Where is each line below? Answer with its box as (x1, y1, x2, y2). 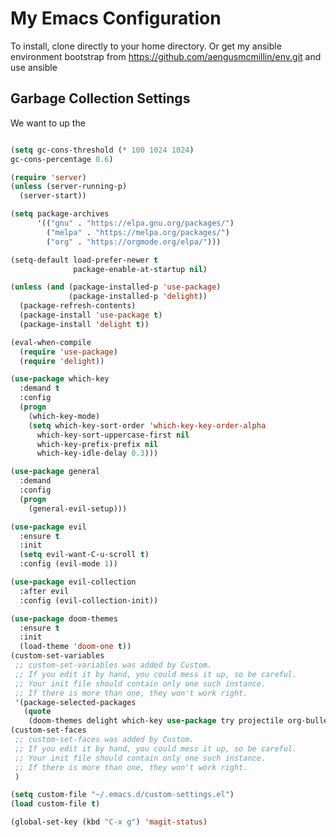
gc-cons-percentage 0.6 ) (10, 154, 114, 164)
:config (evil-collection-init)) (19, 595, 159, 606)
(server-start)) (19, 191, 87, 201)
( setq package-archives (10, 209, 110, 219)
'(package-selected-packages (14, 697, 137, 707)
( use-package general (10, 467, 101, 477)
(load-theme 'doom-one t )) (19, 642, 132, 652)
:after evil (19, 586, 70, 596)
